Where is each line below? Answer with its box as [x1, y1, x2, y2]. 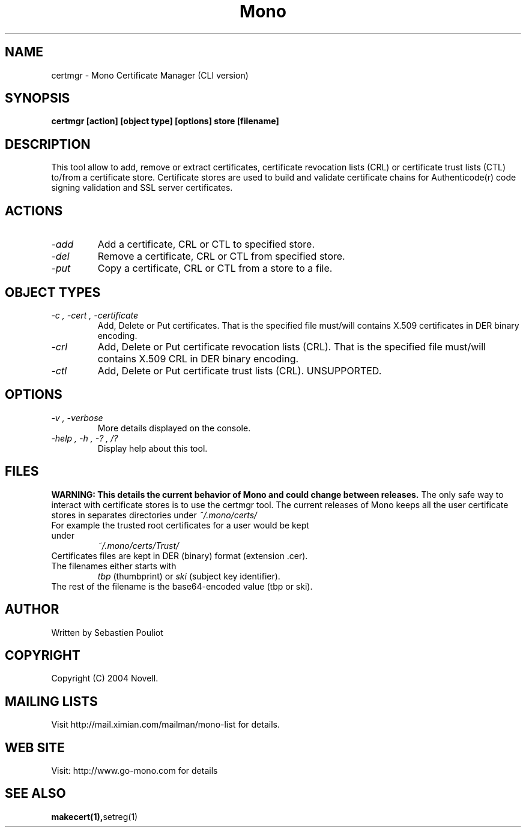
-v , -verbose [51, 412, 103, 423]
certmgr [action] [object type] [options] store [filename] [51, 116, 279, 127]
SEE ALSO [5, 786, 66, 801]
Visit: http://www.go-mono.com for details [51, 765, 218, 776]
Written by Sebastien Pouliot [51, 627, 163, 638]
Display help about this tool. [97, 443, 208, 453]
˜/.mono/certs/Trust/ [97, 540, 180, 551]
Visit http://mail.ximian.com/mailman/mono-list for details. [51, 719, 280, 730]
